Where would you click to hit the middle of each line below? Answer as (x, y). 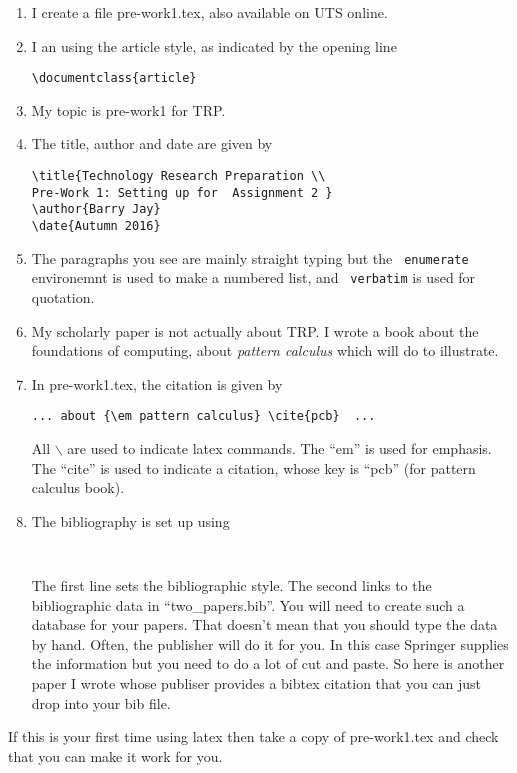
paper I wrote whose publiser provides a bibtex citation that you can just (256, 683)
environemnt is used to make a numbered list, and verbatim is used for (253, 277)
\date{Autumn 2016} (96, 226)
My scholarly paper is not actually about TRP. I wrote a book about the (255, 330)
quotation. (63, 296)
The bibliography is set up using (130, 520)
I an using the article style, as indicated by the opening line (214, 45)
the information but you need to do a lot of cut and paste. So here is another (268, 663)
